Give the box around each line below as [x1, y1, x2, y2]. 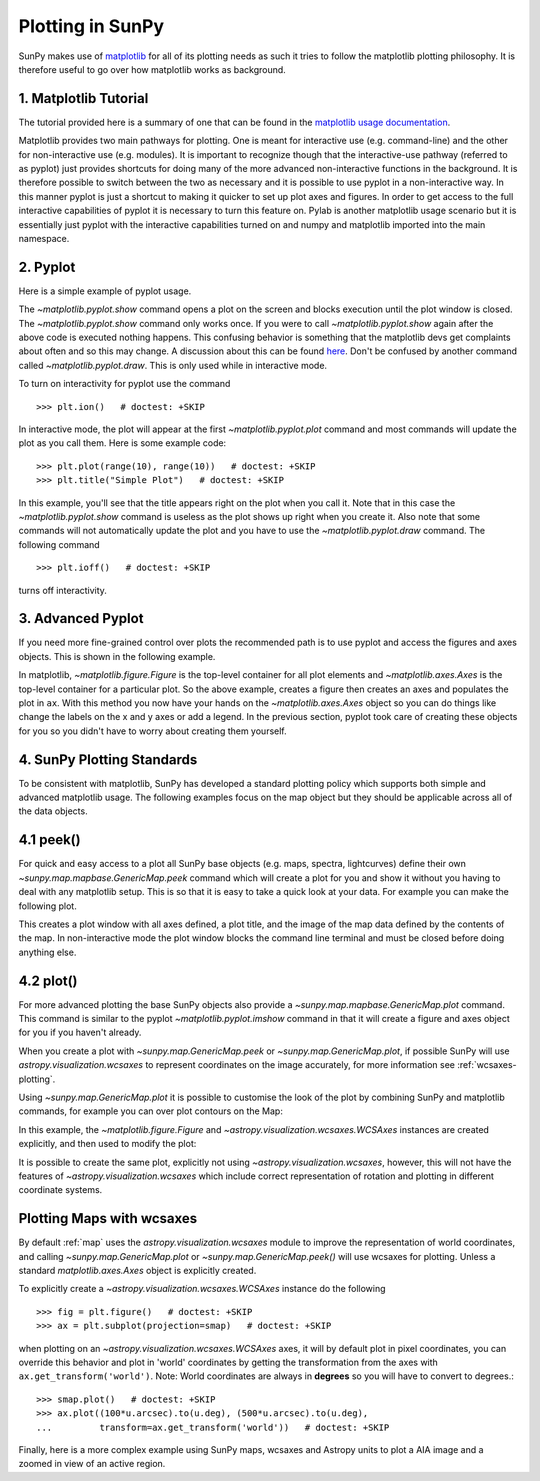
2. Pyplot [18, 258, 76, 275]
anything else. [18, 946, 77, 958]
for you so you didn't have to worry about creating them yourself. [18, 725, 287, 737]
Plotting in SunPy [18, 15, 165, 37]
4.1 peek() [18, 831, 81, 849]
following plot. [18, 900, 77, 912]
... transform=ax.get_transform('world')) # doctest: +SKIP [36, 1421, 390, 1433]
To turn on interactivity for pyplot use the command [18, 378, 231, 390]
